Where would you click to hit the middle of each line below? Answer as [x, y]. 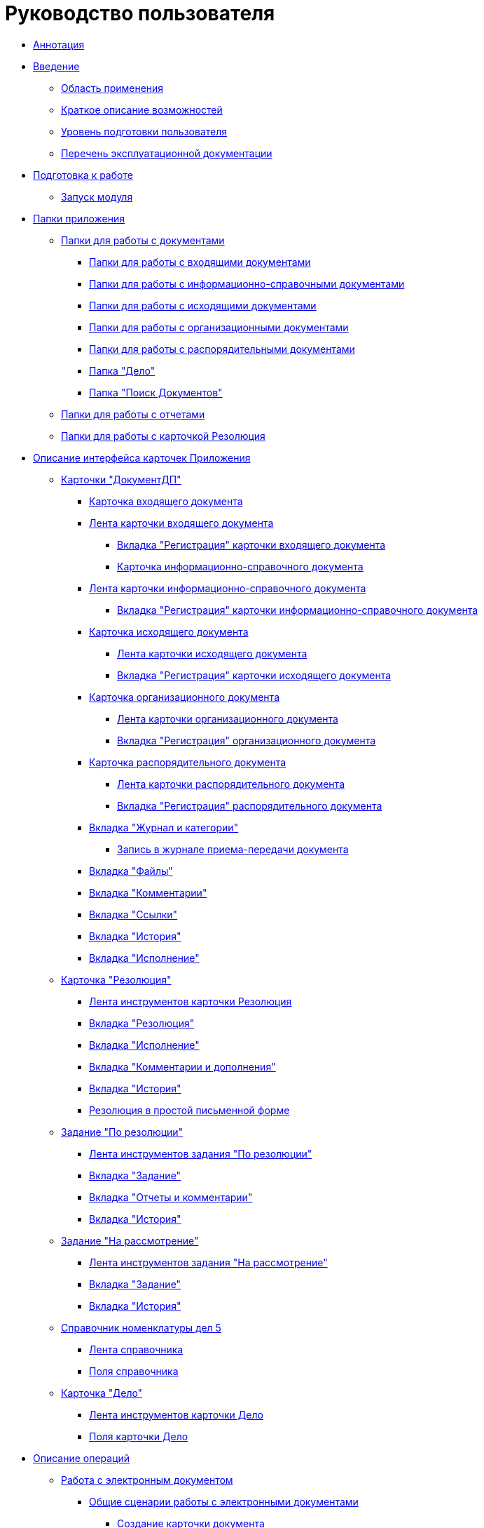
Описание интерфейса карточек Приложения [142, 457]
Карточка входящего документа [166, 501]
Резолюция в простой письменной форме [189, 1110]
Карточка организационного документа [184, 697]
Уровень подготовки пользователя [144, 131]
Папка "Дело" [122, 370]
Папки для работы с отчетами [133, 414]
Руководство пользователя [140, 13]
